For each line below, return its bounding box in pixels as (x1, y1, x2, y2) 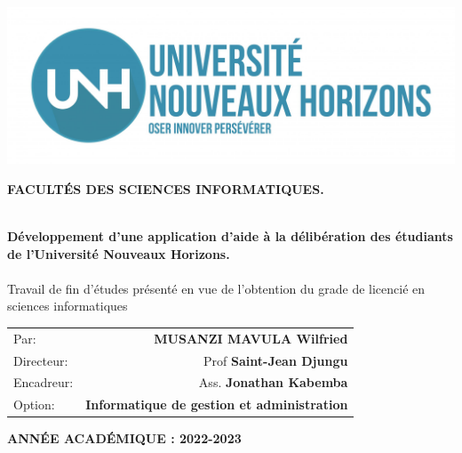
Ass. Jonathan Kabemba (198, 373, 348, 392)
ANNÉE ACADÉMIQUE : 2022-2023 (7, 429, 242, 448)
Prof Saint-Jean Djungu (203, 351, 348, 369)
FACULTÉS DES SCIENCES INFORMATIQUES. (7, 179, 324, 198)
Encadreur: (13, 373, 74, 392)
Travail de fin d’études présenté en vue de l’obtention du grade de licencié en (7, 279, 426, 297)
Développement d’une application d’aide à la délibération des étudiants (7, 226, 453, 245)
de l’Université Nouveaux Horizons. (7, 244, 230, 263)
